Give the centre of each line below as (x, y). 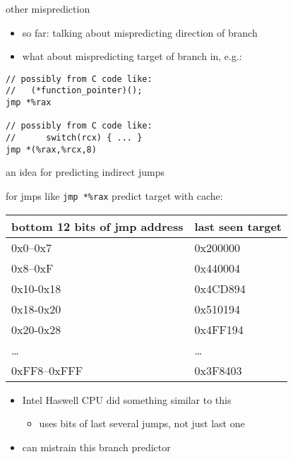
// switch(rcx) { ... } (74, 138)
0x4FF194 (219, 329)
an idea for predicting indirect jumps (85, 172)
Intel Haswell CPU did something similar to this (127, 399)
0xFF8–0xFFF (47, 370)
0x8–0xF (32, 268)
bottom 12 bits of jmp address (97, 226)
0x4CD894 (220, 288)
